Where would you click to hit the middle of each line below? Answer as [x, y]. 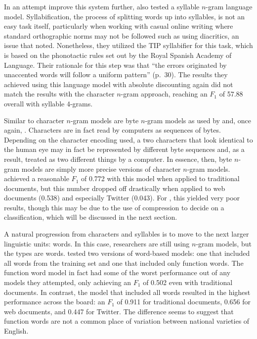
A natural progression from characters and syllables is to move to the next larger [127, 234]
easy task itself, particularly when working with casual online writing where [119, 26]
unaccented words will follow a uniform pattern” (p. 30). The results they [116, 74]
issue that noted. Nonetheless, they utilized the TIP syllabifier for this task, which [128, 45]
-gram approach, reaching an [164, 94]
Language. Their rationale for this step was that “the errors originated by [115, 65]
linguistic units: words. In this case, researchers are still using [97, 243]
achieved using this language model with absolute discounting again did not [119, 84]
